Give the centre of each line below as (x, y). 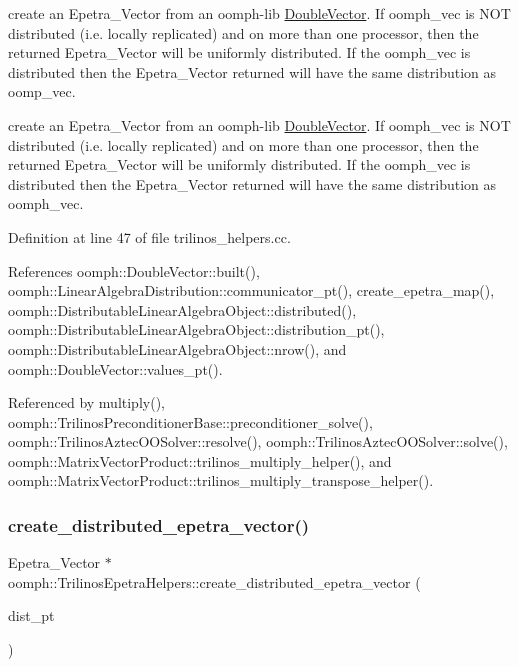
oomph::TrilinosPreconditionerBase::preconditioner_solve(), (190, 421)
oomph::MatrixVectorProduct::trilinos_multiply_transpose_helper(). (221, 480)
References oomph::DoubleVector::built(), (134, 270)
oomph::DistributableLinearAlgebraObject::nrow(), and (177, 348)
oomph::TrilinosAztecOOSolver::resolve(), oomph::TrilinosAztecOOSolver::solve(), (258, 441)
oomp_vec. (42, 91)
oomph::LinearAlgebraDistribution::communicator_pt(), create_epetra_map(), (251, 290)
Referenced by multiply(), (86, 402)
